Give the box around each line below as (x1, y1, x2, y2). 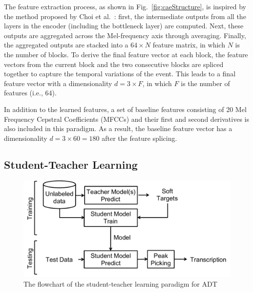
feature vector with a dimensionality (4, 78, 112, 88)
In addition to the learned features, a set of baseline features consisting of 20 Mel (4, 104, 247, 114)
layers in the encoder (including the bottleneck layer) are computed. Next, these (4, 21, 244, 31)
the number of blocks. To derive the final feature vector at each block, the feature (4, 49, 248, 59)
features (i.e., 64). (4, 88, 57, 98)
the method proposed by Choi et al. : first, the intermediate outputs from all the (4, 11, 246, 21)
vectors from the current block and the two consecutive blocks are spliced (4, 59, 224, 69)
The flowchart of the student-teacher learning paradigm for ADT (23, 279, 217, 289)
